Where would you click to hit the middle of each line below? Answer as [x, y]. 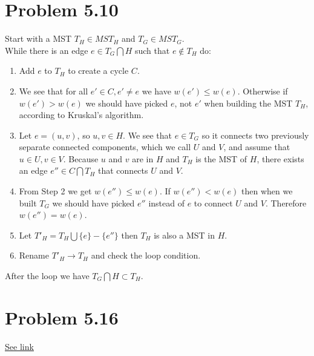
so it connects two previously [255, 135]
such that [152, 50]
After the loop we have [47, 276]
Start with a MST [38, 38]
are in [143, 158]
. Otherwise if [263, 91]
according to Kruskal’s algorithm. [81, 115]
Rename [34, 255]
